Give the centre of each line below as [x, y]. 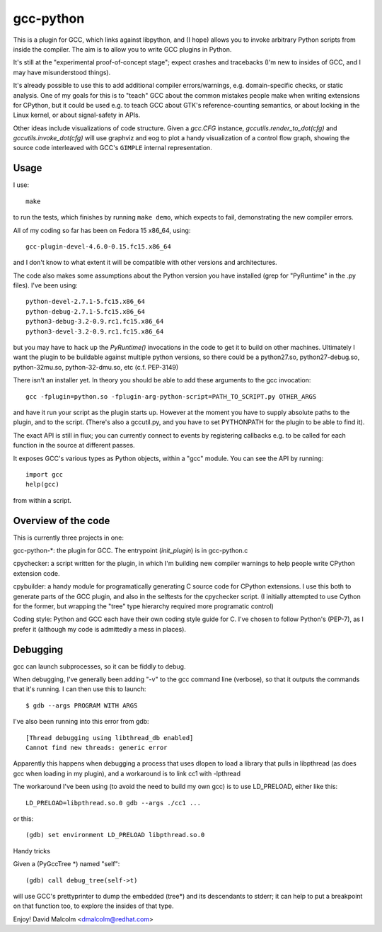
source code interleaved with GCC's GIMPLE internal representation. [112, 148]
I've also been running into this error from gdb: [81, 722]
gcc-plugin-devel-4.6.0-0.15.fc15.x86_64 [98, 246]
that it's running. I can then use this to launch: [80, 689]
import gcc [45, 474]
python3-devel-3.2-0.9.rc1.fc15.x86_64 [95, 331]
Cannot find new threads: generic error [97, 748]
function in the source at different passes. [74, 445]
